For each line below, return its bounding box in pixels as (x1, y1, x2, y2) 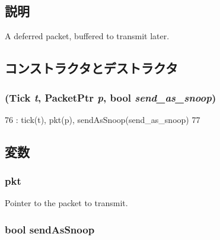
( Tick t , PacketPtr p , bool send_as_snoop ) (5, 90, 216, 105)
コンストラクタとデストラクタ (5, 59, 178, 77)
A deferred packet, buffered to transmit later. (5, 30, 170, 42)
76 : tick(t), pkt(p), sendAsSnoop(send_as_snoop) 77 (5, 113, 200, 125)
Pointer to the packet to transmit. (5, 197, 128, 209)
